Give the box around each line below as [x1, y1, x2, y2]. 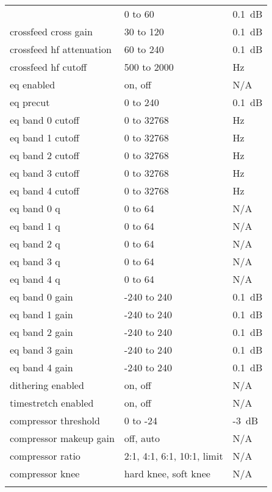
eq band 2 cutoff [10, 148, 79, 162]
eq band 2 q [10, 237, 60, 251]
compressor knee [10, 466, 80, 480]
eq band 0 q [10, 201, 60, 215]
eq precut [10, 95, 50, 109]
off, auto [124, 431, 160, 445]
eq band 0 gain [10, 290, 73, 304]
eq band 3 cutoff [10, 166, 79, 180]
